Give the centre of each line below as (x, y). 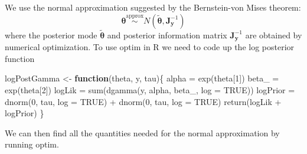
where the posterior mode (51, 35)
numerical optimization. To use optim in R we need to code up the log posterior (150, 47)
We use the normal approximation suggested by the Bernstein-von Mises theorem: (153, 7)
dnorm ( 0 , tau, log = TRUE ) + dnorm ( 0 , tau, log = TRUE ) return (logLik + (143, 101)
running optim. (32, 144)
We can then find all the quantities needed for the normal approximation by (142, 132)
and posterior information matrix (167, 35)
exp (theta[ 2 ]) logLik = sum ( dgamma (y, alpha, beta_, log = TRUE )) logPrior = (150, 90)
